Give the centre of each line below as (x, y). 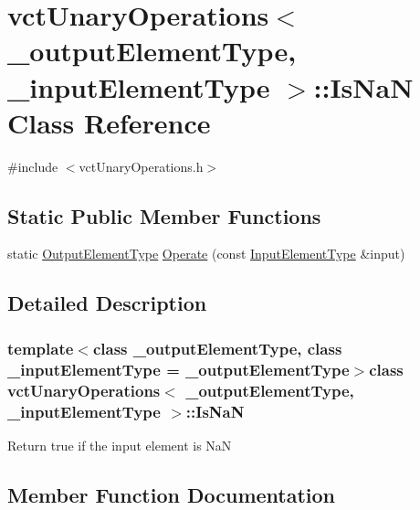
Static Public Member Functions (164, 215)
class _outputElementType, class (217, 348)
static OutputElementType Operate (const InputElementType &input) (206, 254)
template (41, 348)
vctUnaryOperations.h (141, 166)
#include (33, 166)
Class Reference (109, 122)
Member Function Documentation (172, 494)
